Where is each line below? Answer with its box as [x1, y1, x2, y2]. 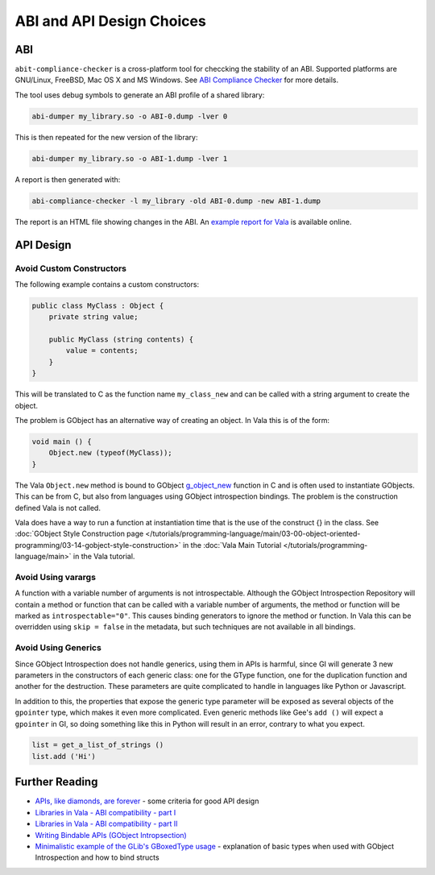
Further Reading [14, 775, 98, 789]
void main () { [31, 437, 92, 446]
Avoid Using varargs [14, 571, 97, 583]
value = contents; [65, 346, 139, 355]
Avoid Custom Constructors [14, 263, 127, 274]
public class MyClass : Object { [31, 301, 164, 310]
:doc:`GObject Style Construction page [14, 529, 144, 539]
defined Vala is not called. [14, 503, 101, 512]
